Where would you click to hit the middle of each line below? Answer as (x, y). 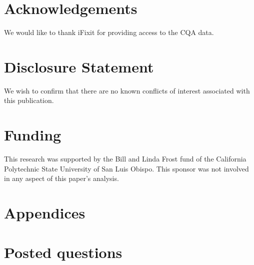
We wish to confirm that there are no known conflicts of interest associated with (127, 90)
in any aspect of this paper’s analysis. (61, 178)
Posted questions (63, 252)
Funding (33, 135)
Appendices (45, 213)
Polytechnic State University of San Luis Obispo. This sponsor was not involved (126, 168)
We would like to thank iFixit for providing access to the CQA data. (109, 32)
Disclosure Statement (79, 66)
